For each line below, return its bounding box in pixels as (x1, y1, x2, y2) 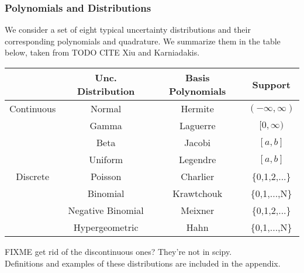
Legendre (179, 153, 216, 166)
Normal (91, 102, 122, 115)
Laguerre (179, 119, 216, 132)
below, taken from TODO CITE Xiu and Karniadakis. (5, 46, 200, 58)
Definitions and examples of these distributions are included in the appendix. (5, 257, 281, 269)
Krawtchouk (172, 186, 223, 200)
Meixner (181, 203, 215, 217)
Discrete (16, 170, 49, 183)
